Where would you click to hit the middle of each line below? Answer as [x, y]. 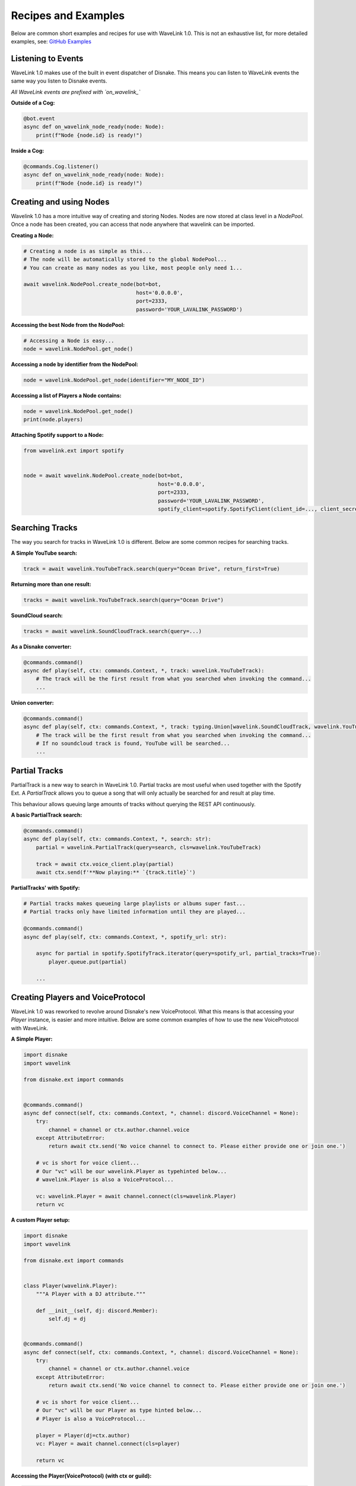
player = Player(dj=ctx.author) [83, 1435]
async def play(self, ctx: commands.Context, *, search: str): [117, 839]
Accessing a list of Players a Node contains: [66, 395]
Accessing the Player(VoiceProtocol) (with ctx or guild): [81, 1476]
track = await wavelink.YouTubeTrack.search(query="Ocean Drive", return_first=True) [152, 569]
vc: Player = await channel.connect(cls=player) [108, 1444]
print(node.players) [53, 420]
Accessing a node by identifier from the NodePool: [75, 364]
